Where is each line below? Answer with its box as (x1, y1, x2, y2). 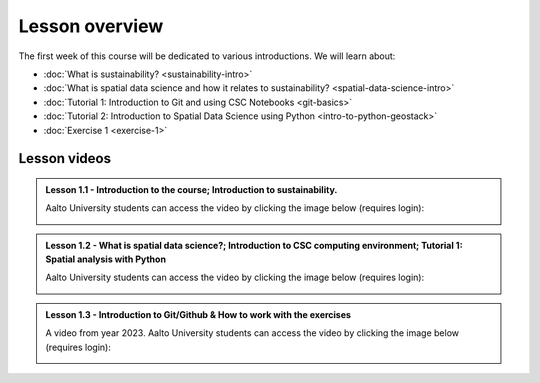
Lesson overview (18, 15, 164, 37)
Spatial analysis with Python (45, 253, 167, 265)
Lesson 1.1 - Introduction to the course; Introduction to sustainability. (45, 183, 338, 195)
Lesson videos (18, 150, 112, 167)
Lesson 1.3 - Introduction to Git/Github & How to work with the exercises (45, 308, 352, 320)
